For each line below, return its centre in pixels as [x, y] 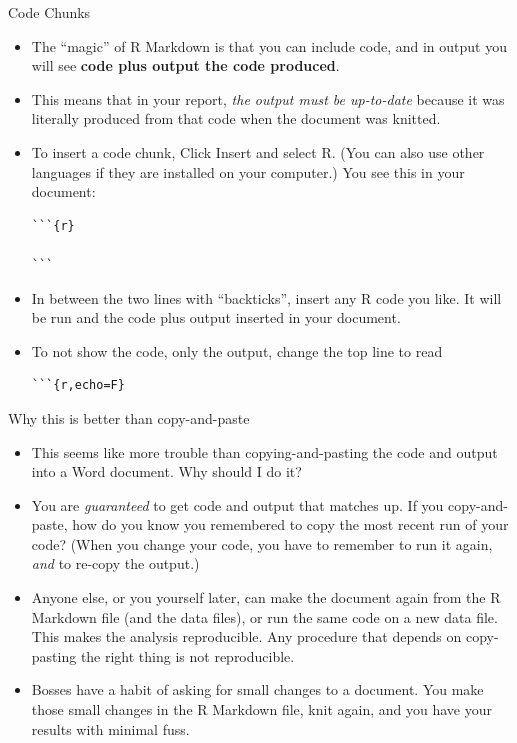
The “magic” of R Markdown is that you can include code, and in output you [269, 45]
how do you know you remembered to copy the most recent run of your [290, 524]
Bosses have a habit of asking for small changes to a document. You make [257, 689]
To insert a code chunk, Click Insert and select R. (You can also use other [258, 151]
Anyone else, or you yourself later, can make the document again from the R [266, 597]
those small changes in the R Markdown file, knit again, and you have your [261, 709]
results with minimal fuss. [110, 728]
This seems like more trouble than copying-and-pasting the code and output [264, 451]
